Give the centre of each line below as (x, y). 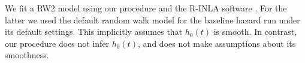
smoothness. (27, 55)
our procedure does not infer (57, 43)
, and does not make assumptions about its (217, 43)
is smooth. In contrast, (255, 31)
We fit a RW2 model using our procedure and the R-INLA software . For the (146, 8)
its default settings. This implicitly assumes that (94, 31)
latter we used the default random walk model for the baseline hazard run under (152, 19)
